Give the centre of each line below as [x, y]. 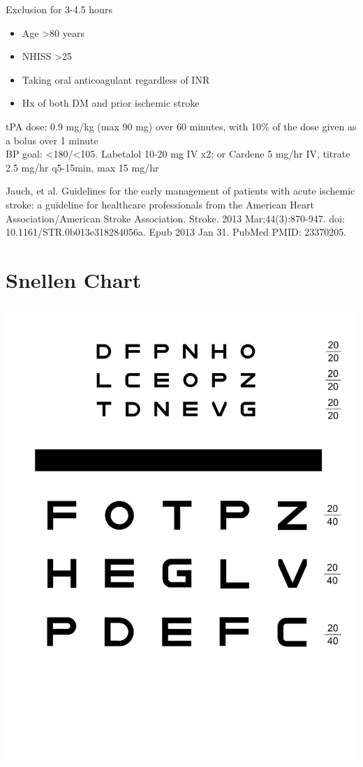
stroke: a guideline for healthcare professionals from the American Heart [160, 204]
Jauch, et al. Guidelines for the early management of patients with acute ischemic [180, 191]
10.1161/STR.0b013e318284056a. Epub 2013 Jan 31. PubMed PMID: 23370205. [176, 232]
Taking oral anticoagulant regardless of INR [116, 79]
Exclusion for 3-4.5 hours [59, 9]
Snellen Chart [74, 279]
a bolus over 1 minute [52, 140]
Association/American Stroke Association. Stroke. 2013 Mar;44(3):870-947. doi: [175, 218]
